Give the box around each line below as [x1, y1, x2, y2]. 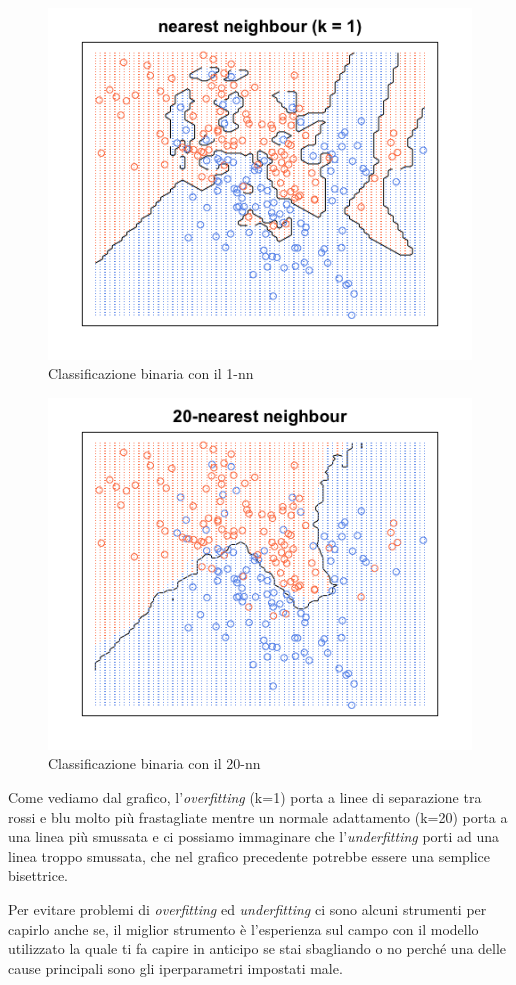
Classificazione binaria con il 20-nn [48, 753, 261, 774]
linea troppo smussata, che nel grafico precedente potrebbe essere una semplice [8, 845, 491, 866]
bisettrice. [8, 865, 69, 886]
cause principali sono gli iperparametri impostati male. [8, 957, 343, 978]
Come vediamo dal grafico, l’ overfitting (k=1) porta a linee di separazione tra [8, 787, 482, 808]
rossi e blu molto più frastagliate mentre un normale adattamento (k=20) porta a [8, 806, 508, 827]
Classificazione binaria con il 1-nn [48, 363, 254, 384]
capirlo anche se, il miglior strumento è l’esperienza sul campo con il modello [8, 918, 479, 939]
